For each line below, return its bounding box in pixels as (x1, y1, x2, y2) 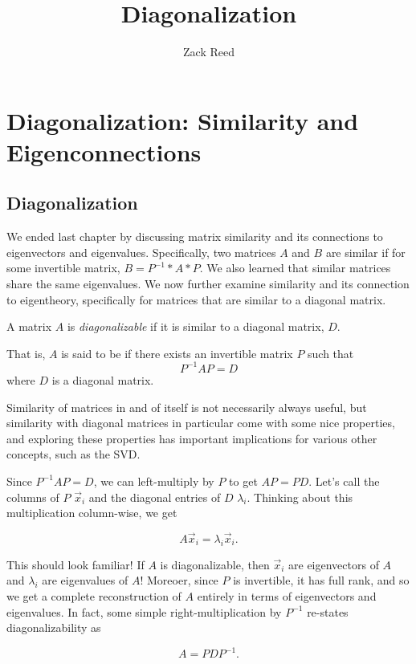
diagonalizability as (6, 619, 101, 636)
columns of (6, 488, 59, 505)
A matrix (6, 318, 52, 335)
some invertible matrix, (6, 259, 120, 276)
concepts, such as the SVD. (6, 446, 141, 462)
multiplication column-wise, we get (6, 504, 177, 521)
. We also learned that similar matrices (199, 259, 391, 276)
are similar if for (325, 243, 406, 260)
